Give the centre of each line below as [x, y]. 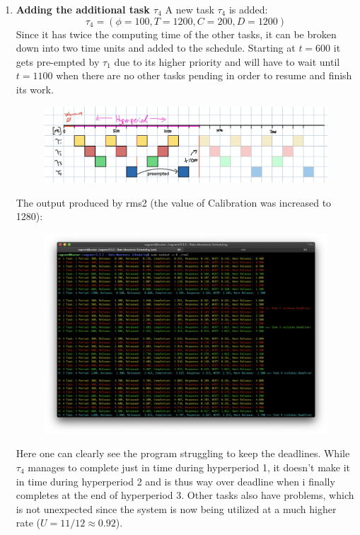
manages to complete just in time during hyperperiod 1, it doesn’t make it [189, 467]
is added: [248, 9]
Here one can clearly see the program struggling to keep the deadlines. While [183, 453]
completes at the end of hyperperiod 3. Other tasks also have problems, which [185, 495]
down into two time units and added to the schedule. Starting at [156, 48]
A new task [190, 9]
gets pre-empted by [58, 61]
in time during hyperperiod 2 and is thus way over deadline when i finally [175, 481]
